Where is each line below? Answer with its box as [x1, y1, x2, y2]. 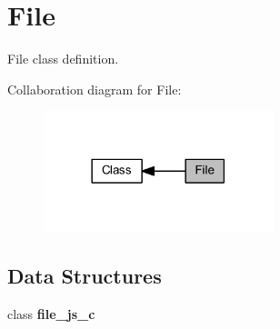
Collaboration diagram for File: [7, 79, 182, 98]
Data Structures [7, 261, 162, 289]
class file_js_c [7, 304, 95, 323]
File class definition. [7, 49, 119, 68]
